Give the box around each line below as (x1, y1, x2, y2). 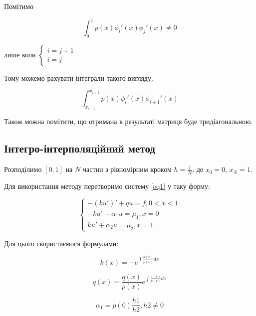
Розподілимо (4, 164, 42, 174)
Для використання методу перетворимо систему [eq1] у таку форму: (4, 181, 210, 191)
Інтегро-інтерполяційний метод (4, 141, 155, 156)
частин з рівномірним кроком (82, 164, 172, 174)
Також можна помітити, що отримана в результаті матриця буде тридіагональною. (4, 116, 253, 127)
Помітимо (4, 1, 34, 11)
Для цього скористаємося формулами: (4, 238, 119, 248)
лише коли (4, 49, 36, 59)
